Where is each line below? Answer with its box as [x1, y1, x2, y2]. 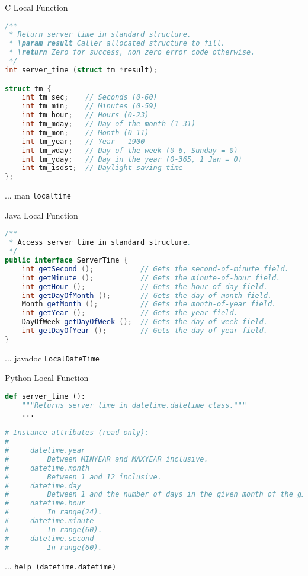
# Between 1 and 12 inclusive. [5, 472, 162, 481]
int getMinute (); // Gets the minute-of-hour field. [21, 273, 281, 282]
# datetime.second [5, 534, 94, 543]
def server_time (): [5, 392, 86, 401]
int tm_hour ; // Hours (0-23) [21, 111, 149, 120]
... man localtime [5, 189, 71, 201]
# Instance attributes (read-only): [5, 428, 149, 437]
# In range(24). [5, 508, 102, 517]
